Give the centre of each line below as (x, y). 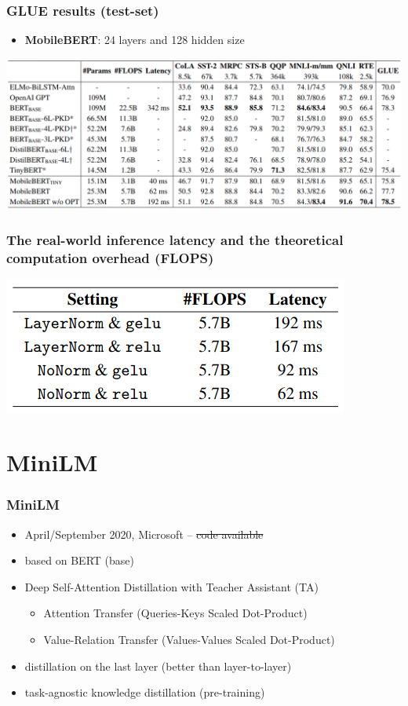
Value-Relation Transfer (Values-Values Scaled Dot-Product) (189, 640)
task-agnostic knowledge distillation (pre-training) (145, 692)
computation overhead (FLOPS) (110, 258)
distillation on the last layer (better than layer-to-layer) (158, 666)
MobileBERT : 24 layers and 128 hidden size (135, 40)
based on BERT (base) (79, 560)
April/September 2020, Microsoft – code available (144, 534)
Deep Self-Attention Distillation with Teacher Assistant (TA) (171, 586)
